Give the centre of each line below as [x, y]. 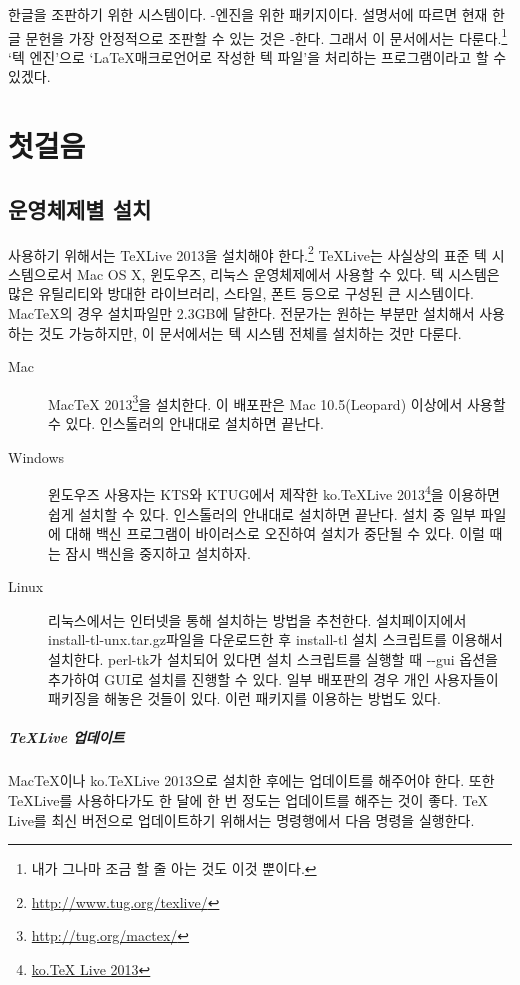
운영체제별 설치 [80, 208]
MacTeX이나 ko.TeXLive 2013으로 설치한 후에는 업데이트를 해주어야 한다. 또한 [251, 780]
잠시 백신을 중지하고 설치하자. [158, 552]
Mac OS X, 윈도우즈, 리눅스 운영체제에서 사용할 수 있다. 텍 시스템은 [288, 273]
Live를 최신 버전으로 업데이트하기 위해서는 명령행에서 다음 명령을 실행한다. [241, 819]
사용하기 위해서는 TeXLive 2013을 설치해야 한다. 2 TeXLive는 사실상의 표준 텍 [247, 253]
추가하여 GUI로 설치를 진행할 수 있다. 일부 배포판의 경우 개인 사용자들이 [273, 678]
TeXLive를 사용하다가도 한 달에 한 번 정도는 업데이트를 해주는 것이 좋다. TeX [248, 800]
